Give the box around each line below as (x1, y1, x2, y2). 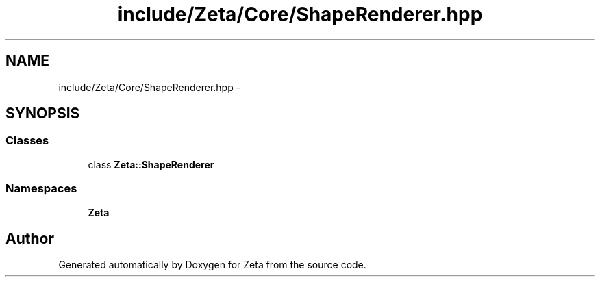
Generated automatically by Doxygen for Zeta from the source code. (58, 259, 366, 271)
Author (5, 229, 54, 247)
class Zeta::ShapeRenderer (88, 158, 214, 170)
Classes (5, 133, 49, 148)
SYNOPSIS (5, 105, 80, 123)
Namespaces (5, 181, 77, 196)
